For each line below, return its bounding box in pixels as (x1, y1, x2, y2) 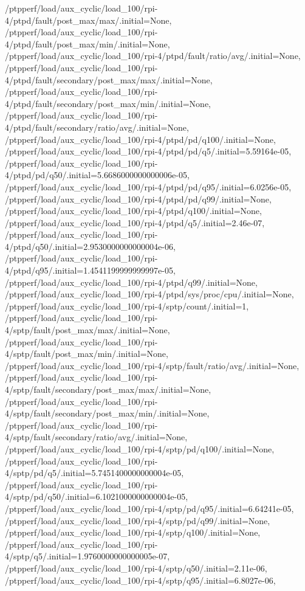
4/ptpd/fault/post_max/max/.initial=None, (5, 13, 172, 26)
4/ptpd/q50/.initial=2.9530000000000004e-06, (5, 240, 176, 252)
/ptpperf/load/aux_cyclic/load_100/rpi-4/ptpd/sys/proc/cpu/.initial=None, (5, 288, 294, 300)
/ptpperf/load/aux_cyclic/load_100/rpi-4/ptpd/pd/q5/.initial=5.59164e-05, (5, 145, 292, 157)
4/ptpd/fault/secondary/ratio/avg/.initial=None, (5, 120, 189, 133)
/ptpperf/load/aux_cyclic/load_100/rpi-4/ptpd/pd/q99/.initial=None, (5, 192, 272, 205)
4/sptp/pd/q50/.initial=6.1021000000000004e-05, (5, 490, 188, 503)
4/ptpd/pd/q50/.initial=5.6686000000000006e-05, (5, 168, 190, 181)
